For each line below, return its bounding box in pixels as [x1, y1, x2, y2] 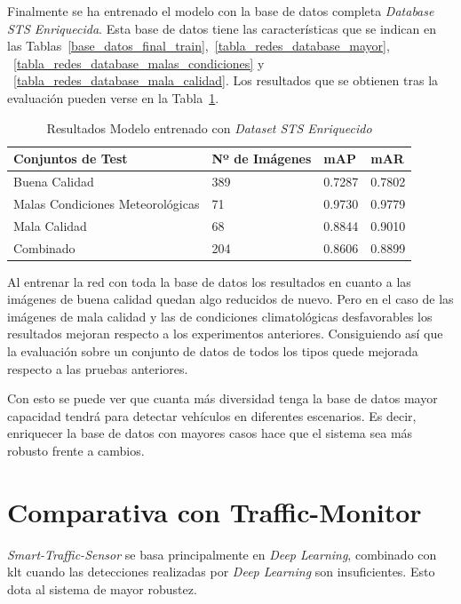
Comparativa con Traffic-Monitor [7, 493, 422, 529]
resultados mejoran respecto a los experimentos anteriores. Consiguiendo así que [7, 324, 443, 343]
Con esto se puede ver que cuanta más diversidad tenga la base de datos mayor [7, 389, 438, 408]
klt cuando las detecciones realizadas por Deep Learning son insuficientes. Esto [7, 562, 435, 581]
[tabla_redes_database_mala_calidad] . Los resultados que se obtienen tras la [13, 71, 439, 90]
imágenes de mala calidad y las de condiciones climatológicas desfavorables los [7, 306, 433, 325]
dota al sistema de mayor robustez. [7, 579, 197, 598]
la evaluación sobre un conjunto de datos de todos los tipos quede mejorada [7, 342, 418, 360]
